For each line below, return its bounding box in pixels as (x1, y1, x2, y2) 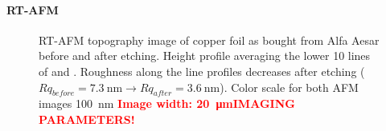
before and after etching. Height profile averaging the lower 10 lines (39, 47, 371, 64)
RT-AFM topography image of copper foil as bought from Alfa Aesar (39, 31, 380, 48)
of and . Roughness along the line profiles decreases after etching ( (39, 62, 365, 79)
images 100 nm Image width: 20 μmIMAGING (39, 95, 295, 112)
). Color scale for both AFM (220, 78, 359, 95)
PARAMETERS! (39, 110, 135, 127)
